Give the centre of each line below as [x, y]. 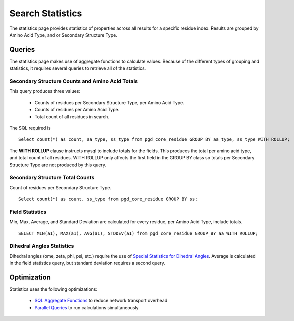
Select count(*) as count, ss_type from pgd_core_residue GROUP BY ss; [108, 199]
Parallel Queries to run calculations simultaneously [86, 307]
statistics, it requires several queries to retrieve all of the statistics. [78, 68]
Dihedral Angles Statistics [42, 246]
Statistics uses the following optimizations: [53, 289]
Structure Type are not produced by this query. [58, 165]
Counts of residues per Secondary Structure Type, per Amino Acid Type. [109, 102]
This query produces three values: [45, 91]
